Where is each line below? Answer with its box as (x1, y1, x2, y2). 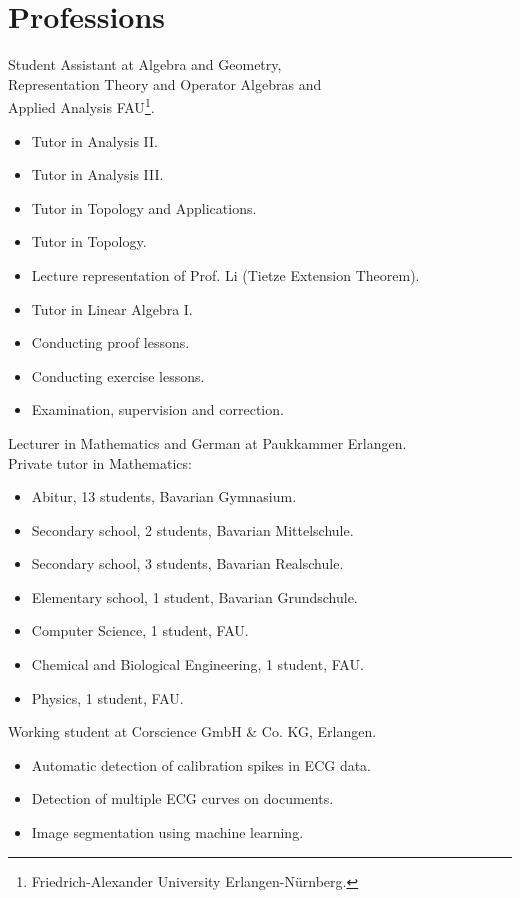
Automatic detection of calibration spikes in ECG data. (31, 754, 372, 775)
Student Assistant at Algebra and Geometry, (8, 54, 282, 75)
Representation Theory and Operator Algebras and (8, 73, 322, 94)
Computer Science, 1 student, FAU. (31, 620, 249, 641)
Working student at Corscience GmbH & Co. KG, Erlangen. (8, 721, 377, 742)
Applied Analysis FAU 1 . (8, 94, 155, 117)
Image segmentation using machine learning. (31, 822, 304, 843)
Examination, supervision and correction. (31, 399, 284, 420)
